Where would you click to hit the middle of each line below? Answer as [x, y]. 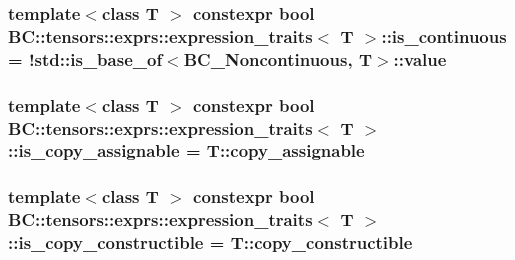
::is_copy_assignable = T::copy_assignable [186, 150]
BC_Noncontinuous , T [277, 58]
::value [420, 58]
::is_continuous [444, 35]
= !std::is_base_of [85, 58]
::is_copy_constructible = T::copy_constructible [210, 242]
